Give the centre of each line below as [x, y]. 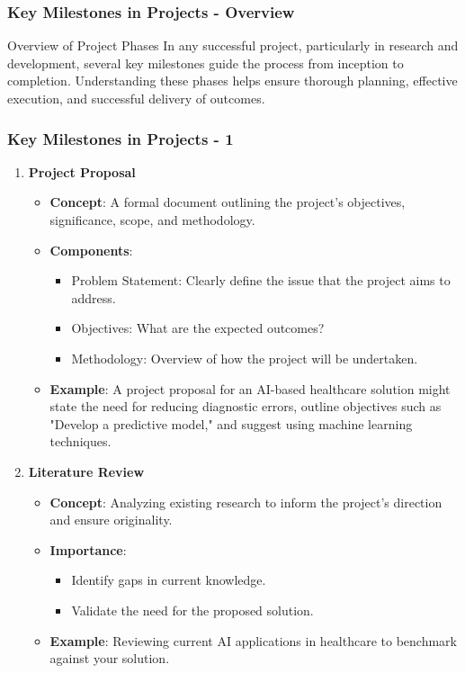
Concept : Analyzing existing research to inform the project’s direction [246, 502]
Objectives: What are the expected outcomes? [198, 328]
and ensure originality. [111, 520]
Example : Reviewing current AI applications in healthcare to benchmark [253, 640]
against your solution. [110, 658]
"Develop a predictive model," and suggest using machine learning [231, 423]
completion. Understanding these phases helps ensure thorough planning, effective [232, 81]
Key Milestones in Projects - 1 [121, 138]
